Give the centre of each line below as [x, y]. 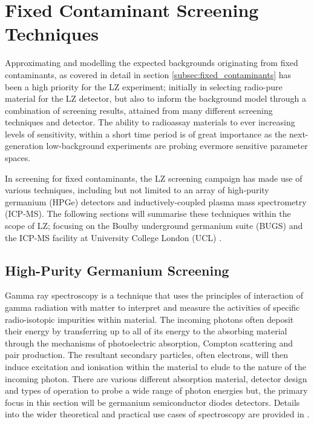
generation [24, 146]
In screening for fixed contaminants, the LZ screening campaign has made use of [154, 178]
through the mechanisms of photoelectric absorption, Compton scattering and [149, 343]
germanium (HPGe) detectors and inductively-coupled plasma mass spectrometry [156, 201]
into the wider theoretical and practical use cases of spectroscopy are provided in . [157, 414]
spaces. [18, 158]
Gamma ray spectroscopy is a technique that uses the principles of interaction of [154, 295]
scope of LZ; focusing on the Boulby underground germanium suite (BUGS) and [154, 226]
